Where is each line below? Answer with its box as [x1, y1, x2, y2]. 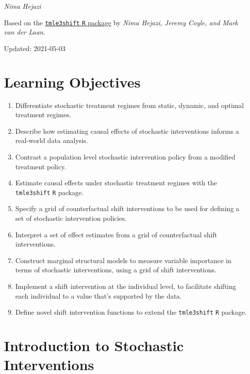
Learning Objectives [4, 71, 141, 91]
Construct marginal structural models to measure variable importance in [15, 255, 232, 265]
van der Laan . [4, 27, 46, 37]
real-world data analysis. [15, 135, 88, 145]
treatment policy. [15, 161, 67, 171]
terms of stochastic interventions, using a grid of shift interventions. [15, 265, 217, 275]
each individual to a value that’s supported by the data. [15, 290, 182, 301]
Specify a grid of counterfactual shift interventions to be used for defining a [15, 203, 240, 214]
